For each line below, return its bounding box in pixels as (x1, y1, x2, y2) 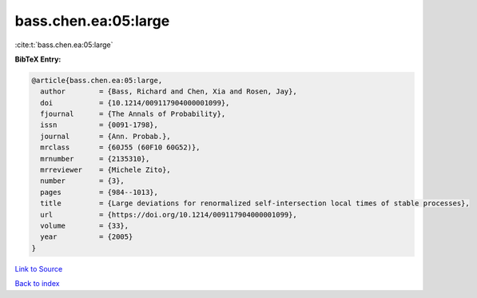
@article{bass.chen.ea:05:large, (31, 76, 163, 85)
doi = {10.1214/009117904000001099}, (40, 98, 230, 107)
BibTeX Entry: (14, 54, 62, 64)
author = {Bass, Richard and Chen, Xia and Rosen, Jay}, (40, 87, 297, 96)
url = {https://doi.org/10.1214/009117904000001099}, (40, 210, 297, 219)
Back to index (14, 279, 60, 288)
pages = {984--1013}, (40, 188, 159, 197)
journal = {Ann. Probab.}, (40, 132, 171, 141)
